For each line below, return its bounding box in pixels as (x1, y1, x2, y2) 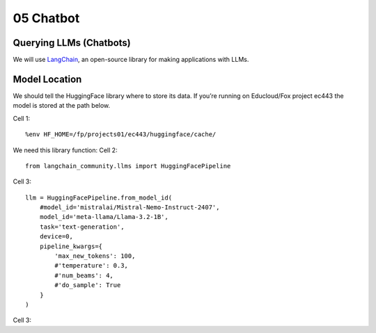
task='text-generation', (39, 222, 125, 231)
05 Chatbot (13, 10, 80, 26)
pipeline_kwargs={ (39, 242, 103, 250)
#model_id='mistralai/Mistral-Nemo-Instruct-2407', (39, 204, 220, 211)
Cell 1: (13, 114, 31, 122)
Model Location (13, 73, 82, 85)
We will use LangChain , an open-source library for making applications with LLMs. (13, 56, 249, 64)
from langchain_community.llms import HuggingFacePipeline (25, 162, 231, 170)
